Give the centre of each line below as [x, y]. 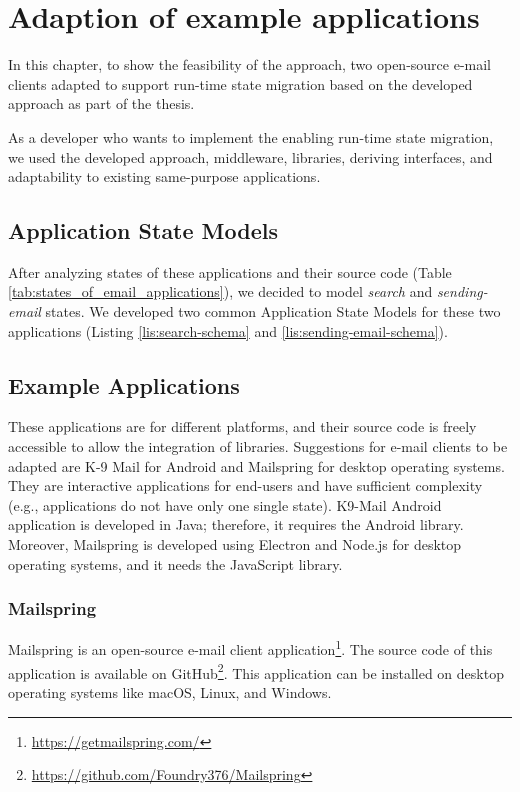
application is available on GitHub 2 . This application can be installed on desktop [256, 671]
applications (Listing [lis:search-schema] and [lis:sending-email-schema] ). [228, 330]
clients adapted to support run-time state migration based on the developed [240, 83]
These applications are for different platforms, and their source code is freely [242, 426]
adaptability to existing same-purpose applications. [164, 176]
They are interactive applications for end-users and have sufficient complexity [245, 485]
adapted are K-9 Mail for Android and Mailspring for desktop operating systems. [256, 465]
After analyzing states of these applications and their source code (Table [230, 271]
